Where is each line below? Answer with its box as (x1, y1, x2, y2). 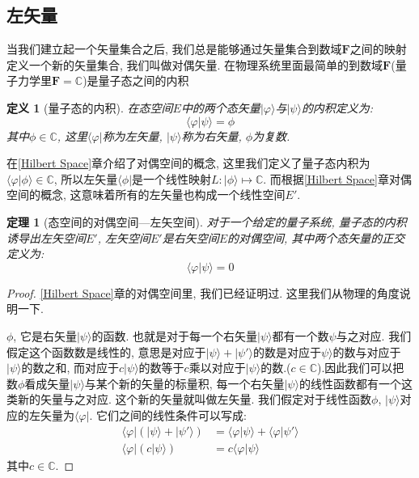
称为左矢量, (102, 127, 163, 144)
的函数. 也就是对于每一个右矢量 (91, 327, 257, 344)
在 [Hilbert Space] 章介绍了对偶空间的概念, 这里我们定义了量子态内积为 (6, 154, 370, 171)
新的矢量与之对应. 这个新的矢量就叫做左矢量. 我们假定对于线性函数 (17, 391, 372, 408)
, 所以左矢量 (53, 170, 118, 187)
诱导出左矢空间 (6, 229, 86, 246)
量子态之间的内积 (98, 72, 189, 89)
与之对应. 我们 (336, 327, 412, 344)
